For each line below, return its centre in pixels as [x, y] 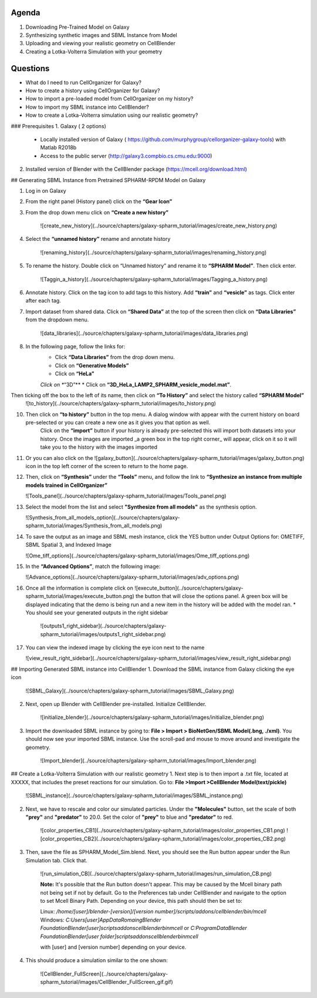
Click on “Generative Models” [92, 365]
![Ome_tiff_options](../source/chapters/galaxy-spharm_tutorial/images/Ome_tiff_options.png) [138, 556]
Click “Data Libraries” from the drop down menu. [115, 357]
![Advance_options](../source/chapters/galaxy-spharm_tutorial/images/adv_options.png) [132, 577]
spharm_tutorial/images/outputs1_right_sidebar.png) [103, 634]
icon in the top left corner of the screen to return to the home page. [107, 466]
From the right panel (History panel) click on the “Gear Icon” [99, 201]
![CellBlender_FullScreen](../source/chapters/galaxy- [104, 974]
